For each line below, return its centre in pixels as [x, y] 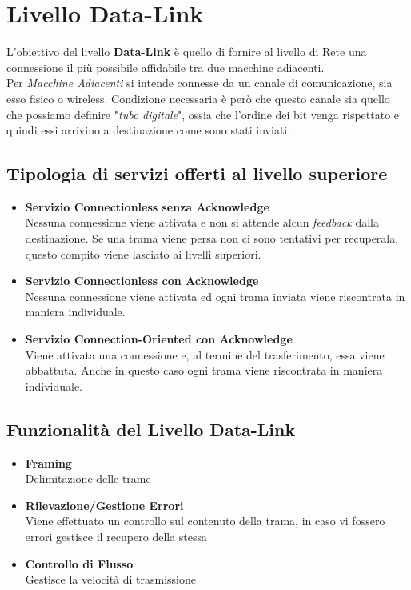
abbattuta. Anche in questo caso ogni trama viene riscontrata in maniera [204, 370]
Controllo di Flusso [79, 563]
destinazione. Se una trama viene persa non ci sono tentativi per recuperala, [212, 238]
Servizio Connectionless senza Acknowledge [147, 206]
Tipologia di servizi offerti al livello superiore [197, 173]
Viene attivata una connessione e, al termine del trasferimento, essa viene [205, 354]
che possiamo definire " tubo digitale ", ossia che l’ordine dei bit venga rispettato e [203, 114]
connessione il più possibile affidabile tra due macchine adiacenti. [166, 67]
